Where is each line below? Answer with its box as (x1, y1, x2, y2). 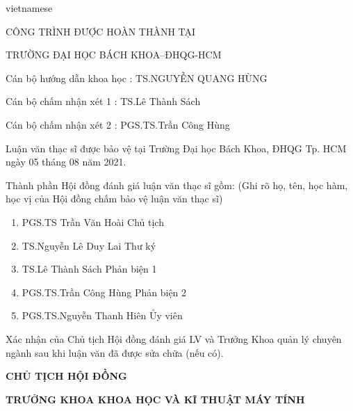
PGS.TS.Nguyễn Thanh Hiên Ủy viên (22, 308, 183, 323)
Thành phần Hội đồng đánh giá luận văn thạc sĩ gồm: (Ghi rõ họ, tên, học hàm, (6, 177, 348, 192)
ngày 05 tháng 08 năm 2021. (6, 154, 126, 169)
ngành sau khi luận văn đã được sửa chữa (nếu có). (6, 345, 224, 360)
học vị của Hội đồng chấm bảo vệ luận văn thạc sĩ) (6, 191, 223, 206)
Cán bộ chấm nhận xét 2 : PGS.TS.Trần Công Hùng (6, 117, 230, 131)
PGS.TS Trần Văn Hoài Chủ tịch (22, 214, 164, 229)
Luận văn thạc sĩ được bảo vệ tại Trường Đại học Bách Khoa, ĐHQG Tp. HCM (6, 140, 347, 155)
